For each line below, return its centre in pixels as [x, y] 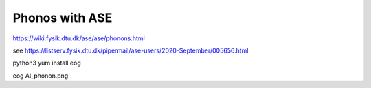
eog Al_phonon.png [41, 76]
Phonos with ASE [63, 18]
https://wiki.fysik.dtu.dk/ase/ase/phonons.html [79, 38]
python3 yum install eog [47, 63]
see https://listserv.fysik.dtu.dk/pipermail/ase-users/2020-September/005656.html [131, 50]
